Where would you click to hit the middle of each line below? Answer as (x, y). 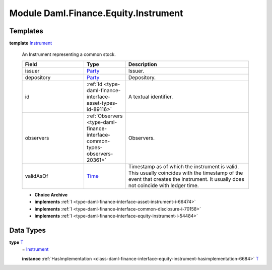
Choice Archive (51, 194)
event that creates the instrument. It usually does (186, 179)
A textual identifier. (151, 97)
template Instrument (31, 43)
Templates (26, 31)
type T (16, 242)
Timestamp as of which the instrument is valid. (184, 166)
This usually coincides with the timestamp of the (186, 173)
